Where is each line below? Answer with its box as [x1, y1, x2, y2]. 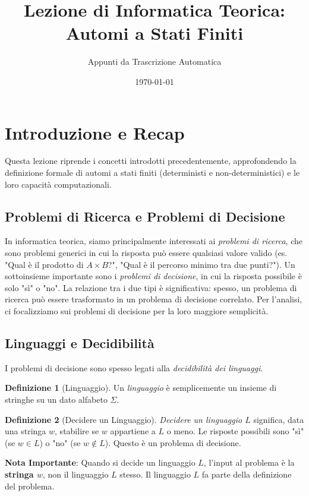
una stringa [5, 425, 46, 437]
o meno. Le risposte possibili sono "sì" [166, 425, 304, 437]
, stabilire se [55, 425, 99, 437]
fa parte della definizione [201, 467, 292, 480]
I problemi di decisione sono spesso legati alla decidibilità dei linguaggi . [5, 361, 263, 374]
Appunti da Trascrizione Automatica [87, 55, 222, 68]
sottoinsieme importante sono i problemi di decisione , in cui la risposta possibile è [5, 270, 302, 282]
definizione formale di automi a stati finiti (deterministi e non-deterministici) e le [5, 166, 300, 179]
